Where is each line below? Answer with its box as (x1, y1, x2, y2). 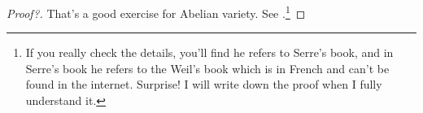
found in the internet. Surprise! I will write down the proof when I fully (25, 76, 382, 93)
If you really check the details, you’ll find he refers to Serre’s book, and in (25, 44, 394, 61)
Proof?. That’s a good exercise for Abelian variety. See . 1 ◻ (7, 2, 306, 21)
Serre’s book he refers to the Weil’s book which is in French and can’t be (25, 59, 390, 76)
